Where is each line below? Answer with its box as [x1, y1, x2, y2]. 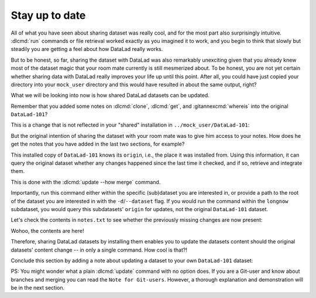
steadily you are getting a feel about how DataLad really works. [11, 46, 163, 53]
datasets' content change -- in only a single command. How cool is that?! [11, 246, 187, 253]
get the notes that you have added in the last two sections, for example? [11, 141, 185, 148]
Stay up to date [11, 9, 86, 22]
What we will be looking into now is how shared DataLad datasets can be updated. [11, 92, 210, 99]
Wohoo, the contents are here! [11, 227, 84, 234]
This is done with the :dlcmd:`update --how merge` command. [11, 178, 161, 185]
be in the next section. [11, 285, 65, 292]
